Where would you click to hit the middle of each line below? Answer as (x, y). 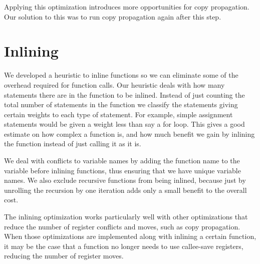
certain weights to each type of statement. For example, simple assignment (118, 114)
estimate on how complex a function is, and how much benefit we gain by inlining (129, 134)
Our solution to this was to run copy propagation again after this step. (113, 16)
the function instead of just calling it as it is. (73, 144)
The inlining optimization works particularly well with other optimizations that (126, 217)
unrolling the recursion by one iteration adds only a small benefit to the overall (125, 190)
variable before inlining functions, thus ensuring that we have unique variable (122, 170)
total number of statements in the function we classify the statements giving (121, 104)
